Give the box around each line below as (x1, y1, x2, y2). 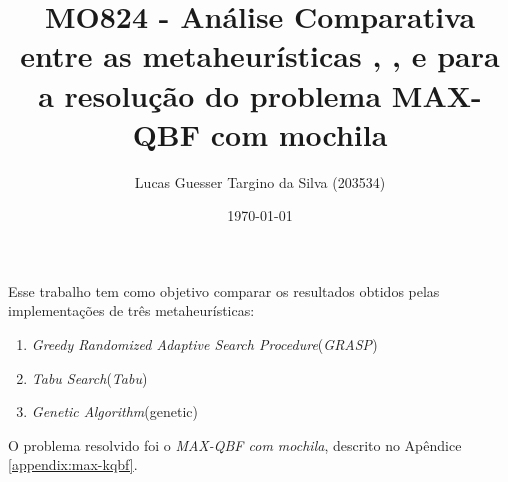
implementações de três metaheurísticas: (8, 300, 255, 321)
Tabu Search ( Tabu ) (31, 367, 148, 388)
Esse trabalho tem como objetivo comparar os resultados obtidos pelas (8, 280, 440, 301)
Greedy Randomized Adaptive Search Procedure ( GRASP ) (31, 334, 378, 355)
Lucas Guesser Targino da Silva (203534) (134, 171, 386, 192)
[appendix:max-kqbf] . (8, 454, 138, 475)
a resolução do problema (38, 74, 382, 115)
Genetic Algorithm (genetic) (31, 401, 198, 422)
